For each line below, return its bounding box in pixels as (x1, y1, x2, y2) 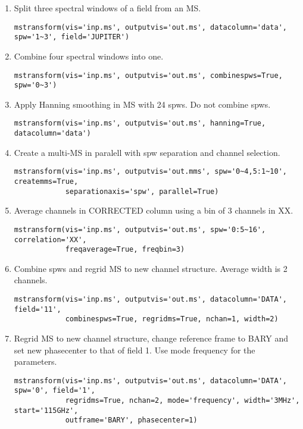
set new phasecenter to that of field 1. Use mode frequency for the (14, 343, 255, 356)
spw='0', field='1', (14, 386, 95, 395)
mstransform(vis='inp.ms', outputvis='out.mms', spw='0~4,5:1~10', (14, 167, 287, 176)
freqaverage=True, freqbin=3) (65, 245, 185, 254)
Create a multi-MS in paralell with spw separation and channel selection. (14, 146, 280, 158)
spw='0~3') (14, 81, 57, 90)
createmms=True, (14, 177, 79, 186)
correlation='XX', (14, 235, 87, 244)
